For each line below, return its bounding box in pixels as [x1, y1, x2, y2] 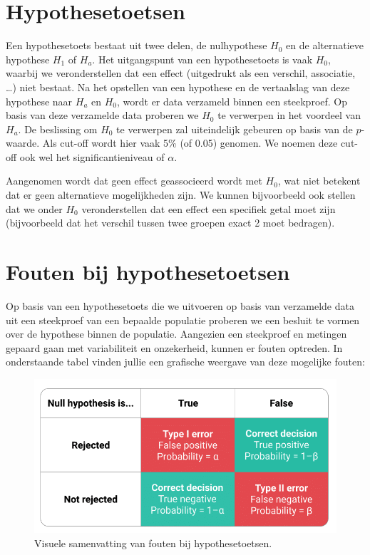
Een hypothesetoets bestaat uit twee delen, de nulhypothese [6, 38, 267, 53]
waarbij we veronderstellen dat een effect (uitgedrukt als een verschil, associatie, [6, 66, 356, 81]
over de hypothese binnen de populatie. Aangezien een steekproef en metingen [6, 326, 347, 341]
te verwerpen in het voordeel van [217, 108, 361, 123]
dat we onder [6, 201, 63, 216]
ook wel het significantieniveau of [19, 149, 165, 164]
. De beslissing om [18, 121, 98, 136]
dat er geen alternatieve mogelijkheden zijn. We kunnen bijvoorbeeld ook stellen [6, 187, 356, 202]
